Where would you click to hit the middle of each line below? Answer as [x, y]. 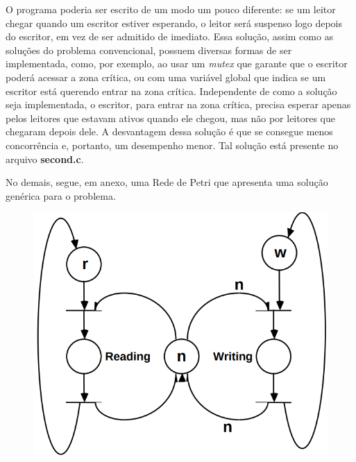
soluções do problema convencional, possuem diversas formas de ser [149, 50]
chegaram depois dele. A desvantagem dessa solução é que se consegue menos [169, 131]
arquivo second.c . [45, 159]
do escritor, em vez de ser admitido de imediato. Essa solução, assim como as [170, 36]
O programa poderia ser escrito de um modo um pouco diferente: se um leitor [171, 9]
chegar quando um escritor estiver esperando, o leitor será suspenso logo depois [174, 23]
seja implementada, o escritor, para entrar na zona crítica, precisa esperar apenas [178, 104]
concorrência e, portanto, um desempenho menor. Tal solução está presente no [172, 145]
